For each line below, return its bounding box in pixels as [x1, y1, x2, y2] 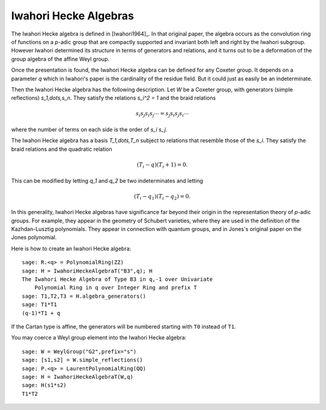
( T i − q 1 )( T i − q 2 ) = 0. [133, 193, 191, 201]
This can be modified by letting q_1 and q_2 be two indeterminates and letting [11, 177, 203, 184]
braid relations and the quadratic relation [11, 145, 113, 153]
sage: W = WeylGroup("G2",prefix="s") [22, 348, 137, 355]
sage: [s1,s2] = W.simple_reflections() [22, 356, 143, 364]
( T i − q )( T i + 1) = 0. [136, 161, 188, 169]
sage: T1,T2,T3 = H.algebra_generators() [22, 292, 146, 300]
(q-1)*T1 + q [22, 309, 60, 317]
